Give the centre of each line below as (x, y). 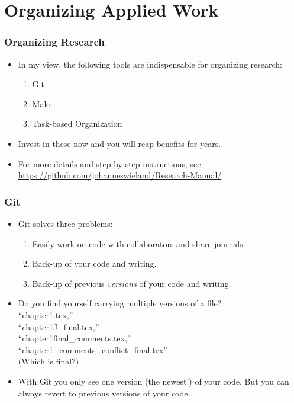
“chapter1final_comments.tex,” (75, 338)
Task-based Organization (77, 124)
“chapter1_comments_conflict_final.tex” (93, 349)
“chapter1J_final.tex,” (59, 326)
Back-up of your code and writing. (94, 263)
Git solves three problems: (65, 223)
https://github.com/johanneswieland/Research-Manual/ (120, 175)
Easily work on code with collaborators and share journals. (139, 243)
